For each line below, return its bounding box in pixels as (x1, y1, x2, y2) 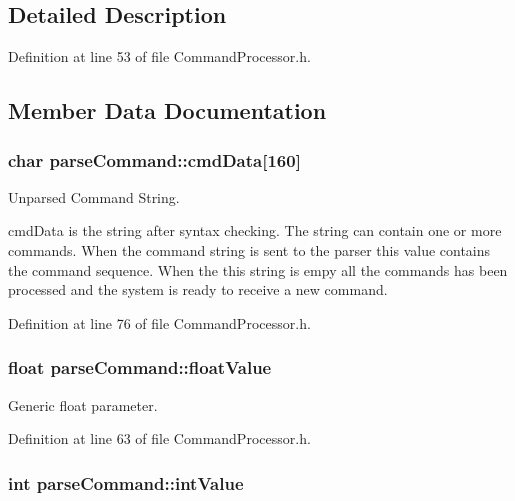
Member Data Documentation (8, 95, 327, 126)
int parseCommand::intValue (8, 470, 244, 495)
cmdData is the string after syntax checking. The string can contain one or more (8, 220, 502, 241)
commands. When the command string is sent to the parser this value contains (8, 239, 491, 260)
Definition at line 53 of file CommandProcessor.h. (8, 46, 311, 67)
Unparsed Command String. (8, 186, 180, 207)
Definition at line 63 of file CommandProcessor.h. (8, 428, 311, 449)
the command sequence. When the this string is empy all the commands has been (8, 259, 508, 280)
